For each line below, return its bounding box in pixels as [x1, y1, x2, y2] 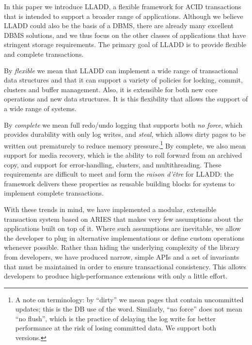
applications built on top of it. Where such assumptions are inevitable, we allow [4, 223, 241, 233]
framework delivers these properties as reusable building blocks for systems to [4, 178, 235, 188]
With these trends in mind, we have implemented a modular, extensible [4, 204, 217, 214]
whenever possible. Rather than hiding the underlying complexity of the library [4, 242, 240, 252]
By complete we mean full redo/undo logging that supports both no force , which [4, 119, 242, 130]
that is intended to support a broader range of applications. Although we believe [4, 11, 243, 21]
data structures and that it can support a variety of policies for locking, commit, [4, 75, 243, 85]
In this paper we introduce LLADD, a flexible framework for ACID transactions [4, 1, 241, 11]
